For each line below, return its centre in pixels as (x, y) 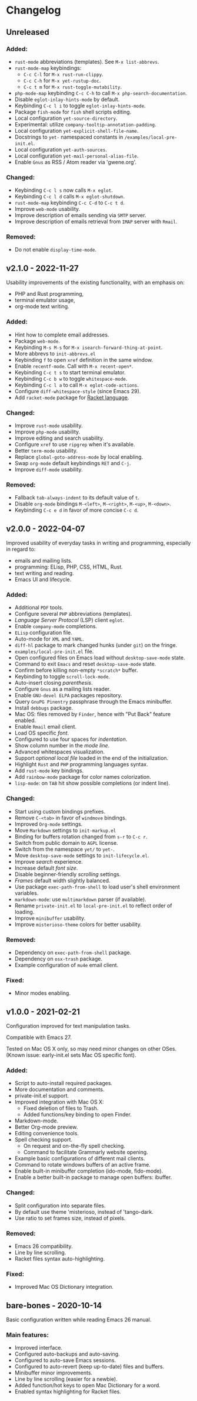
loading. (24, 912)
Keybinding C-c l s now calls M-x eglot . (64, 190)
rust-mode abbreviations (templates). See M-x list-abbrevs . (87, 61)
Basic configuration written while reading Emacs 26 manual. (79, 1320)
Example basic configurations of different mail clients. (80, 1158)
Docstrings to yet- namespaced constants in (69, 137)
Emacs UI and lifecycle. (43, 579)
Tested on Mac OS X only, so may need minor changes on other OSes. (91, 1049)
